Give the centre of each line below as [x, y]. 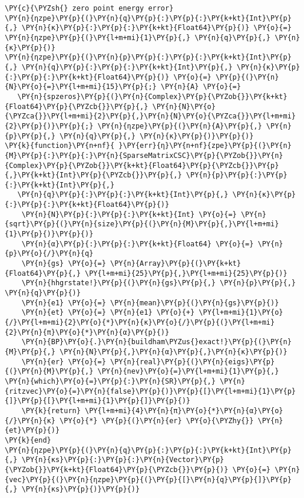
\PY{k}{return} [51, 410]
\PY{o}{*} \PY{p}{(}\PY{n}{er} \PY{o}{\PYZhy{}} [157, 421]
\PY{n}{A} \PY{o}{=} [201, 87]
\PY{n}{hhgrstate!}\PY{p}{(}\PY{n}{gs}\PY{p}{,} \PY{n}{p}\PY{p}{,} [158, 283]
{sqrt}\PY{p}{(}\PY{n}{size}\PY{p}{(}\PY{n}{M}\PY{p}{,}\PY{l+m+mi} [142, 224]
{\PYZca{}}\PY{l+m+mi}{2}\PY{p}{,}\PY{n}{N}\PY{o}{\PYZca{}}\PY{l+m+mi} [150, 116]
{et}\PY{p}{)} [32, 431]
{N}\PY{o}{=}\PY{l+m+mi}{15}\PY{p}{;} [81, 87]
